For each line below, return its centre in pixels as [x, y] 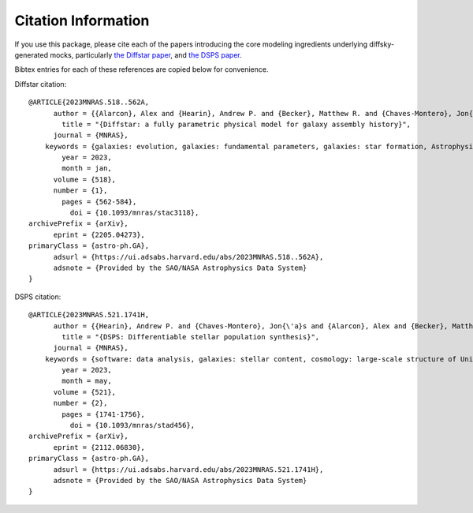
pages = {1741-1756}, [104, 414]
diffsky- [382, 44]
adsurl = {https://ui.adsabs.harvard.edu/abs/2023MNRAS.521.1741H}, [188, 469]
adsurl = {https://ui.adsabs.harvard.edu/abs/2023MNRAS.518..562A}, [188, 257]
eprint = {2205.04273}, [99, 234]
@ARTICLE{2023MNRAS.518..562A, [89, 102]
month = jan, [87, 169]
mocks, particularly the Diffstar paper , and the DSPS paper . [146, 54]
